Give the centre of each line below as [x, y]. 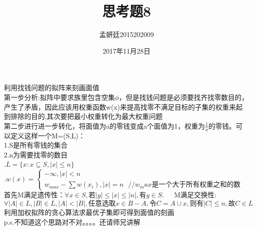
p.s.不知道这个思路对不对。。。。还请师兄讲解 [72, 221]
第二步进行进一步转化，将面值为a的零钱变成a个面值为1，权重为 [104, 125]
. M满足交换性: [189, 195]
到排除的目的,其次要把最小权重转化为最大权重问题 [83, 116]
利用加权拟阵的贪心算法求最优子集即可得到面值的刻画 [89, 212]
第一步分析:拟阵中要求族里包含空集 [59, 97]
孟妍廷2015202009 [127, 34]
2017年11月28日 [127, 50]
